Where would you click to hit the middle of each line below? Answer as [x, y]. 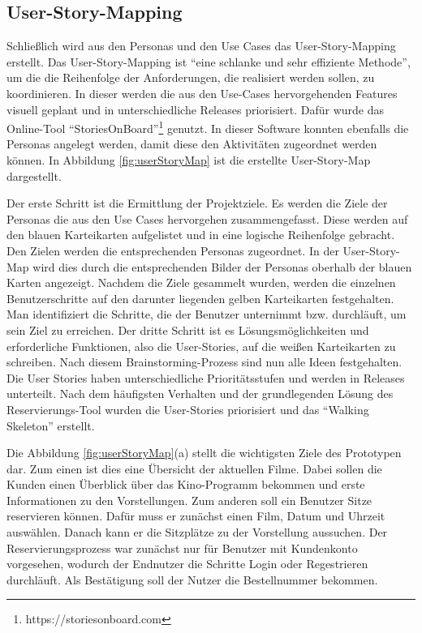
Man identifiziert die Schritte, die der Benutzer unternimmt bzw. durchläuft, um [207, 314]
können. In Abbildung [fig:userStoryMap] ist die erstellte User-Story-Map [189, 160]
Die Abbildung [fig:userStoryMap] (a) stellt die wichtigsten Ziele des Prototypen [204, 453]
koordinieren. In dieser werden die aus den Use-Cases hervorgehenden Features [202, 93]
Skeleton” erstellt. [51, 425]
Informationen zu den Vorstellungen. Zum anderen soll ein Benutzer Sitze [189, 500]
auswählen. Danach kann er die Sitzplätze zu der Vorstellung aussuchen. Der [197, 532]
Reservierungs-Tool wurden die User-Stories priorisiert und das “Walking [188, 409]
